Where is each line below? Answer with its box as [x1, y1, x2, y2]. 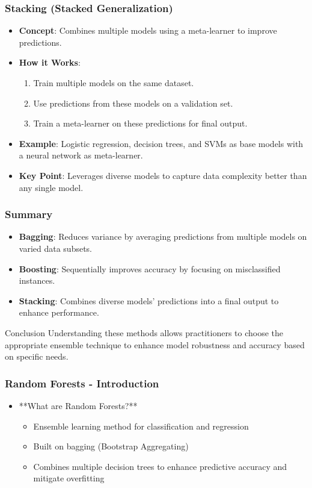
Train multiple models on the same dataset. [33, 77, 194, 89]
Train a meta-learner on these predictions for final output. [33, 117, 248, 130]
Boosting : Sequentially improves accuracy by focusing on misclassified [19, 262, 281, 275]
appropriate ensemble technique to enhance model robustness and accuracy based [5, 338, 305, 351]
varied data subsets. [19, 242, 93, 254]
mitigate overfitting [33, 472, 105, 484]
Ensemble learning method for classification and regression [33, 419, 249, 432]
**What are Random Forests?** [19, 399, 138, 411]
